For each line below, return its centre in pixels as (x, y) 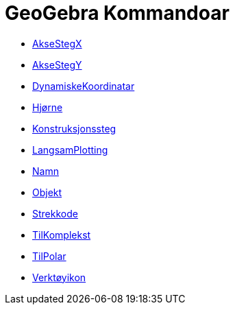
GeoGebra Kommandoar (117, 13)
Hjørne (48, 107)
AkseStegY (57, 64)
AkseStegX (57, 43)
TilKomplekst (62, 235)
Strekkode (55, 213)
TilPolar (49, 256)
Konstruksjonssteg (74, 128)
